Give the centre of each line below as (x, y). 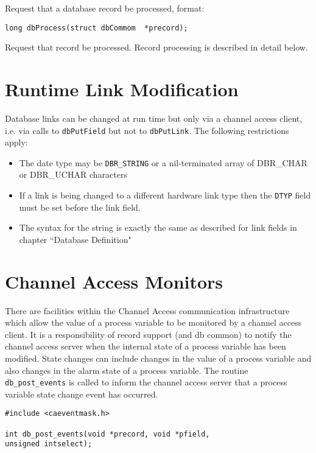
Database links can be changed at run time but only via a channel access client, (154, 118)
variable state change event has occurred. (82, 394)
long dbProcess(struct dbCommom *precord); (97, 28)
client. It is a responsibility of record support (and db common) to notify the (148, 334)
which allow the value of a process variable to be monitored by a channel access (153, 322)
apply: (16, 142)
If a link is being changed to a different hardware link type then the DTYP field (165, 195)
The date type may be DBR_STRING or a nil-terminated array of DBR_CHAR (163, 162)
